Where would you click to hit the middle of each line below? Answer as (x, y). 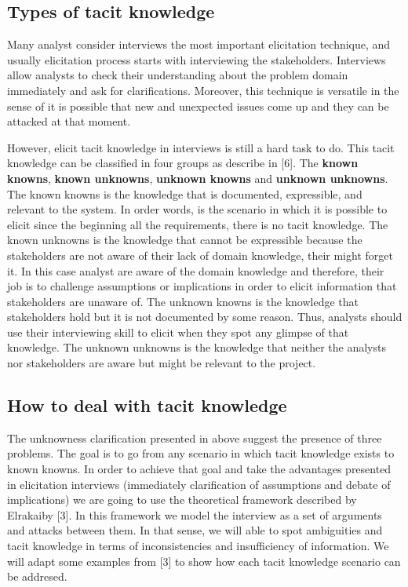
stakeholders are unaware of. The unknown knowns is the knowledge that (183, 301)
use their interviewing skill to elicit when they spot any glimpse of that (178, 332)
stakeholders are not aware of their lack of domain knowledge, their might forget (200, 255)
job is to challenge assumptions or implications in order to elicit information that (202, 286)
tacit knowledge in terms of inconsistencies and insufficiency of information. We (198, 546)
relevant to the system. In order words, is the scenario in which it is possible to (197, 209)
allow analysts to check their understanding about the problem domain (178, 75)
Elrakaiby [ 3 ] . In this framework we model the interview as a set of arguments (195, 514)
